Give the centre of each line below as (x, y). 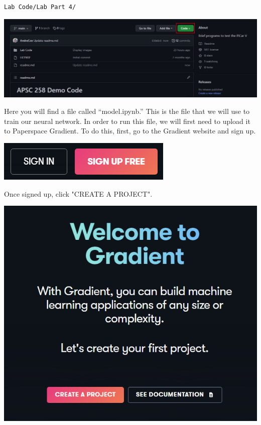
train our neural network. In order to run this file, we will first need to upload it (127, 121)
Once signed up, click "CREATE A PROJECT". (78, 193)
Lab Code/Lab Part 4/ (40, 7)
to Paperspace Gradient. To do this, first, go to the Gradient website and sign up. (130, 131)
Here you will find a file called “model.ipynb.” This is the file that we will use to (127, 111)
